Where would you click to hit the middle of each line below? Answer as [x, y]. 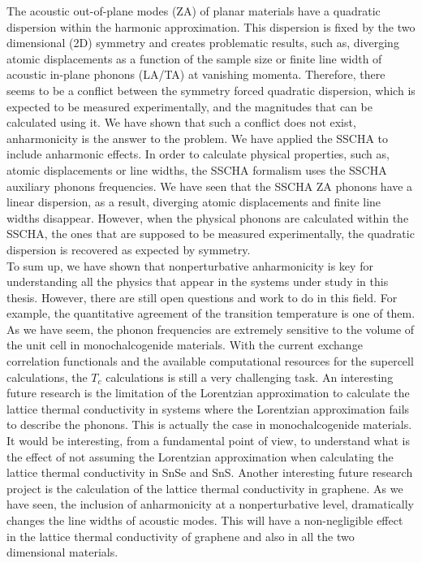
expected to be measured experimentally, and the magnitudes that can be [189, 106]
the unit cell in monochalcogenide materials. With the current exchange [185, 345]
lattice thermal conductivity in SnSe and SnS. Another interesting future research [210, 472]
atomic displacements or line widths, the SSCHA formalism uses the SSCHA [197, 169]
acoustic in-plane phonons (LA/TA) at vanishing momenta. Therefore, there [196, 74]
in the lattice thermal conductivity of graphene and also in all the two [181, 536]
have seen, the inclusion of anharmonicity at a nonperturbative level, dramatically [211, 504]
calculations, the [47, 377]
